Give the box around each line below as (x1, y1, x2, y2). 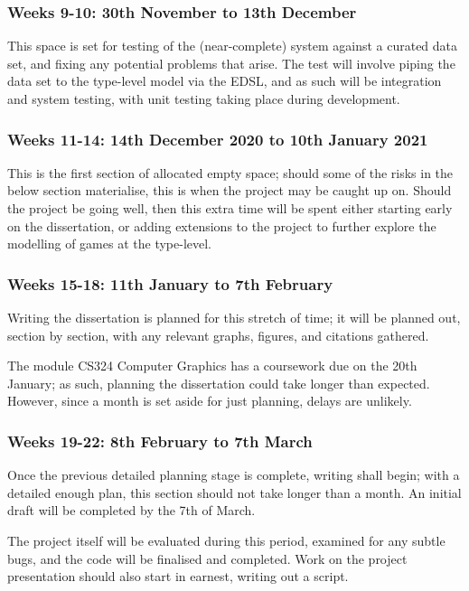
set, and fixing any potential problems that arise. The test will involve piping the (7, 53, 455, 72)
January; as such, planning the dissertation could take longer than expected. (7, 373, 430, 392)
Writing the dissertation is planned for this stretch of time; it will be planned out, (7, 308, 461, 326)
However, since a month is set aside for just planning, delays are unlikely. (7, 391, 412, 410)
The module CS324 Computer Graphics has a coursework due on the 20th (7, 356, 417, 375)
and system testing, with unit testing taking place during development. (7, 89, 400, 108)
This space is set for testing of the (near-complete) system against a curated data (7, 36, 458, 55)
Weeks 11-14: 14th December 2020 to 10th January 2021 (7, 127, 428, 150)
